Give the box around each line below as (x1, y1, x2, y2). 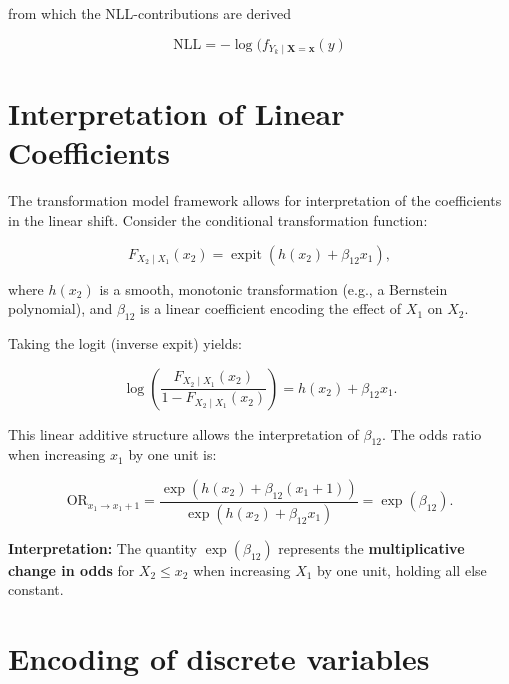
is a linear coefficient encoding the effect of (140, 298, 402, 319)
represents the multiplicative (278, 537, 465, 558)
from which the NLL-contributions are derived (8, 3, 291, 23)
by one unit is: (128, 444, 217, 465)
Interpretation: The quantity (8, 537, 197, 558)
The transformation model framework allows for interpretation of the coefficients (8, 190, 502, 211)
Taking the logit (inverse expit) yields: (8, 332, 242, 353)
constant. (8, 579, 64, 600)
